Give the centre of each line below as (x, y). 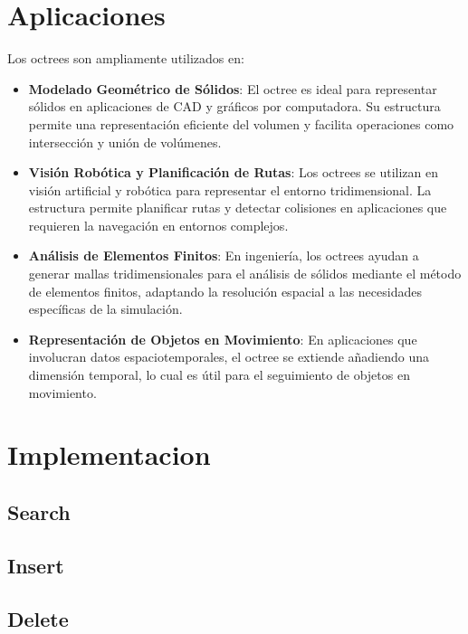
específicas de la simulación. (105, 309)
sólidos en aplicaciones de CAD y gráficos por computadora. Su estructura (234, 106)
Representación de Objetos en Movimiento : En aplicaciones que (223, 339)
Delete (38, 618)
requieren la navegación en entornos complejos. (158, 225)
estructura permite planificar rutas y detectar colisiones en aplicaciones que (238, 208)
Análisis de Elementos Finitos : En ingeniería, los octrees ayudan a (224, 255)
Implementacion (109, 454)
